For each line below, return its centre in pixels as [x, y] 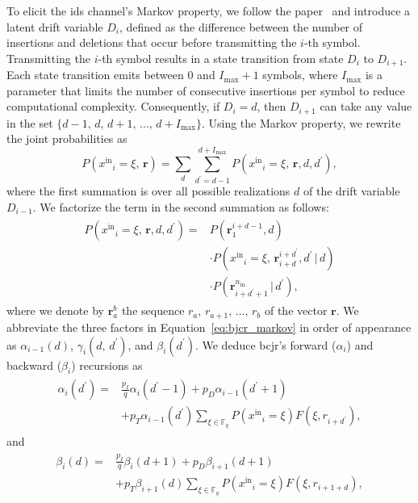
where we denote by [55, 310]
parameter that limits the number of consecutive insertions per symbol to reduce [206, 90]
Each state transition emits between [95, 75]
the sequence [153, 310]
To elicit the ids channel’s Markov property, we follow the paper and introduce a [209, 10]
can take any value [366, 106]
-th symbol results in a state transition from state [221, 58]
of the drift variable [351, 191]
